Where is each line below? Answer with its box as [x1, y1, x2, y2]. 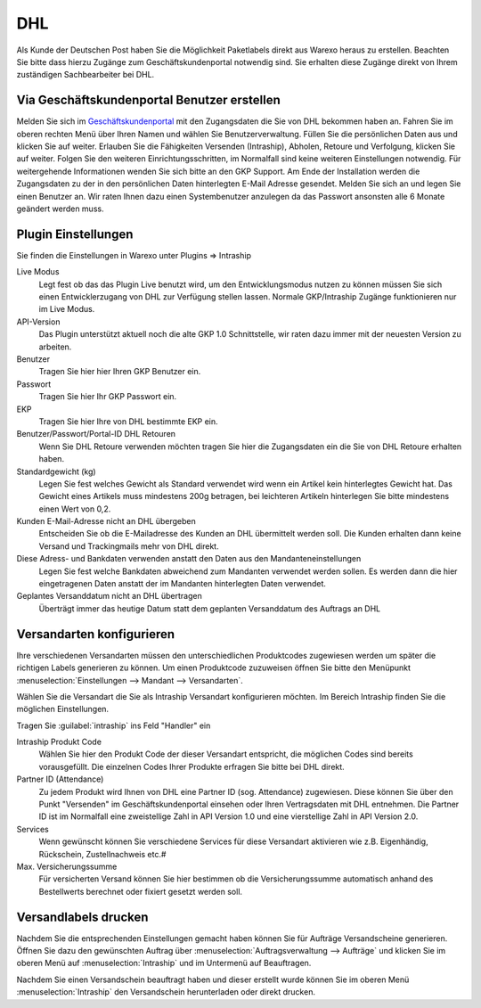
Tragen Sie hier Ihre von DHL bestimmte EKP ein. [38, 415, 218, 427]
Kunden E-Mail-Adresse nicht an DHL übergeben [16, 516, 196, 527]
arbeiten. [38, 341, 72, 352]
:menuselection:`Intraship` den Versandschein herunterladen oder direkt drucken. [16, 987, 316, 997]
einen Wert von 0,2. [38, 504, 111, 514]
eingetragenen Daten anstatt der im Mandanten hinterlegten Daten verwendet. [38, 578, 327, 589]
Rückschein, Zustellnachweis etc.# [38, 848, 167, 859]
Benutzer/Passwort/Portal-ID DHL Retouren [16, 429, 176, 439]
